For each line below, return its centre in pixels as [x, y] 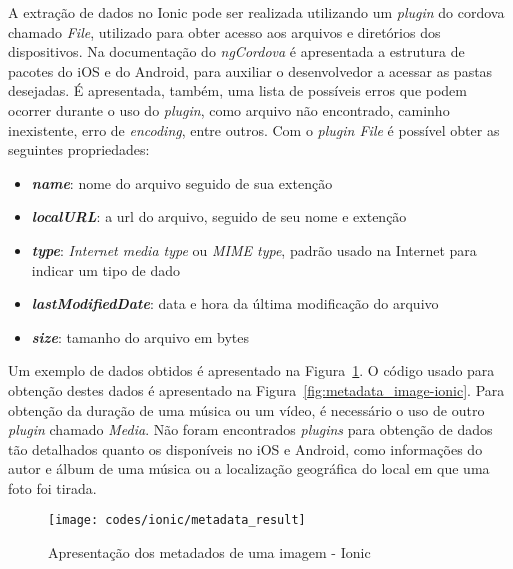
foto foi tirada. [52, 487]
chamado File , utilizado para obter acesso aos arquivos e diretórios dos [224, 31]
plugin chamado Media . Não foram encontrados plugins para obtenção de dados [250, 429]
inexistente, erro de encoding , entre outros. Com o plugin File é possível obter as [254, 129]
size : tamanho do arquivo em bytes [140, 336]
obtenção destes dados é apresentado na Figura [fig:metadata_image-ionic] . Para [256, 389]
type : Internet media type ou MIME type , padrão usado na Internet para [254, 249]
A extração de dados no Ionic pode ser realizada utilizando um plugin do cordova [256, 12]
